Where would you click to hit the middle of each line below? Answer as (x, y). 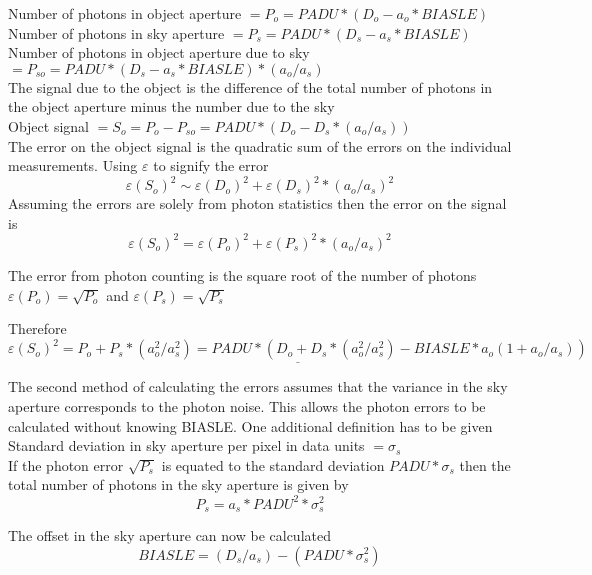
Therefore (37, 328)
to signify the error (211, 165)
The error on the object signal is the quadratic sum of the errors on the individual (260, 145)
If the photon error (66, 464)
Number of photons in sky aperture (116, 32)
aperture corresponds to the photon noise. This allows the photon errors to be (247, 406)
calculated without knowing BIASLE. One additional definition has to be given (250, 425)
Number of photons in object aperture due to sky (159, 52)
